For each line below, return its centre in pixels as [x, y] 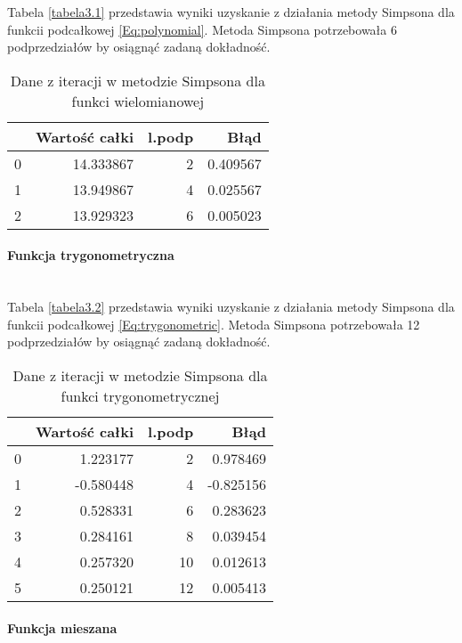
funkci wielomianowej [138, 101]
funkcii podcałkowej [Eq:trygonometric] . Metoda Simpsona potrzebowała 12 [214, 324]
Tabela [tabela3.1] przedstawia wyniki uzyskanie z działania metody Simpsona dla [231, 12]
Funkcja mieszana [62, 627]
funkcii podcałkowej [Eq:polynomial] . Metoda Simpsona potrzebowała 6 [202, 29]
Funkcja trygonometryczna [91, 255]
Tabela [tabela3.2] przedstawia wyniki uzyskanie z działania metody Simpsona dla [231, 307]
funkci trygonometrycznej [140, 395]
